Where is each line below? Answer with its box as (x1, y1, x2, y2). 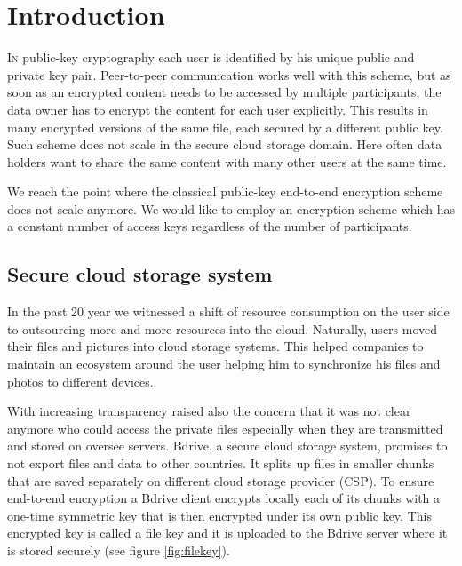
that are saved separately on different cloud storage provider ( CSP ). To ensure (7, 471, 434, 490)
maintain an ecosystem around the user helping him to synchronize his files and (7, 355, 441, 373)
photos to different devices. (7, 371, 154, 390)
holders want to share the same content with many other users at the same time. (7, 152, 447, 171)
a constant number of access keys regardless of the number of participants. (7, 217, 412, 235)
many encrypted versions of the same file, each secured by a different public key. (7, 117, 443, 136)
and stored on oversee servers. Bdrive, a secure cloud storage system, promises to (7, 436, 448, 455)
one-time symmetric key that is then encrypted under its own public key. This (7, 506, 432, 524)
